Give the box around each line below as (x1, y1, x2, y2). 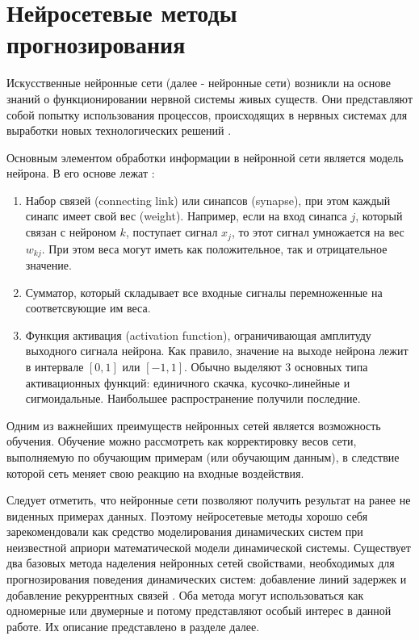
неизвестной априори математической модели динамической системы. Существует (6, 538, 411, 555)
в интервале (25, 358, 84, 374)
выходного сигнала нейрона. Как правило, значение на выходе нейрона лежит (25, 342, 409, 359)
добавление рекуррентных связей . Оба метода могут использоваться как (6, 586, 364, 603)
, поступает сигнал (125, 224, 218, 241)
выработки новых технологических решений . (6, 122, 232, 139)
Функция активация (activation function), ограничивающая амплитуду (25, 326, 371, 343)
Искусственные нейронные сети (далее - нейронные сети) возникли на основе (6, 74, 392, 91)
